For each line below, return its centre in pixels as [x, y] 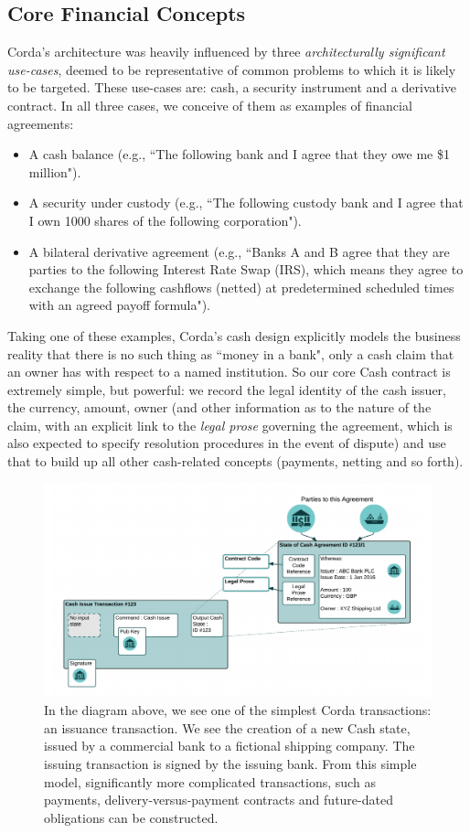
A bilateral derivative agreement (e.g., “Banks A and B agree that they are [239, 251]
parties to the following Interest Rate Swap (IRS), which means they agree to [246, 269]
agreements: [41, 123]
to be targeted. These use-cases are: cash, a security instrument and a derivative [232, 87]
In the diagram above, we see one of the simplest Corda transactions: [238, 710]
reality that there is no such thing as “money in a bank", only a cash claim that [231, 353]
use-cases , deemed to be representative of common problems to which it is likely [232, 69]
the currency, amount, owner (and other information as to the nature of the [219, 407]
